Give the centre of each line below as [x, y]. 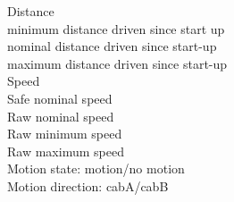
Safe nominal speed [60, 98]
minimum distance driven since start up [116, 28]
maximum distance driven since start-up [117, 63]
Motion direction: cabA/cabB [88, 185]
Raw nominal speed [61, 116]
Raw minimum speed [65, 134]
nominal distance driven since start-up [112, 46]
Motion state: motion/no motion [96, 168]
